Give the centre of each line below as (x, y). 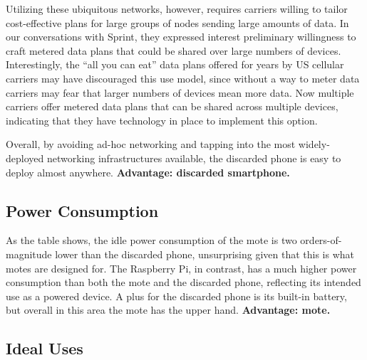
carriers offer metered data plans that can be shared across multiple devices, (172, 106)
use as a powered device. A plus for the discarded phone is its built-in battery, (176, 296)
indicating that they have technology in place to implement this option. (162, 120)
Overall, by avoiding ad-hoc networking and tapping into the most (151, 144)
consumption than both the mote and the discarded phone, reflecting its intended (183, 282)
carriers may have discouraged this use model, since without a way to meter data (183, 78)
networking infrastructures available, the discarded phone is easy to (194, 158)
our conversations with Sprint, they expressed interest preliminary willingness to (181, 37)
